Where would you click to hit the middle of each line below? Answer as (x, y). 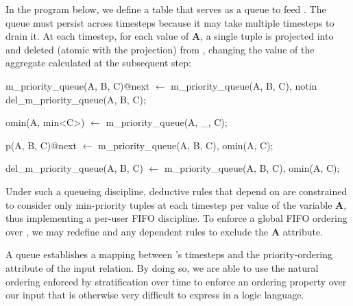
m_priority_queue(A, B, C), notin (244, 85)
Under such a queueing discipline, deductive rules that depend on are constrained (176, 191)
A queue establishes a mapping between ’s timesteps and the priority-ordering (169, 254)
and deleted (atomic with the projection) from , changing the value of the (160, 49)
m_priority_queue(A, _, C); (167, 122)
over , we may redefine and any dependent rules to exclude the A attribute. (165, 231)
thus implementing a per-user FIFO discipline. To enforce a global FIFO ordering (176, 218)
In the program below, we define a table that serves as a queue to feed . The (166, 9)
